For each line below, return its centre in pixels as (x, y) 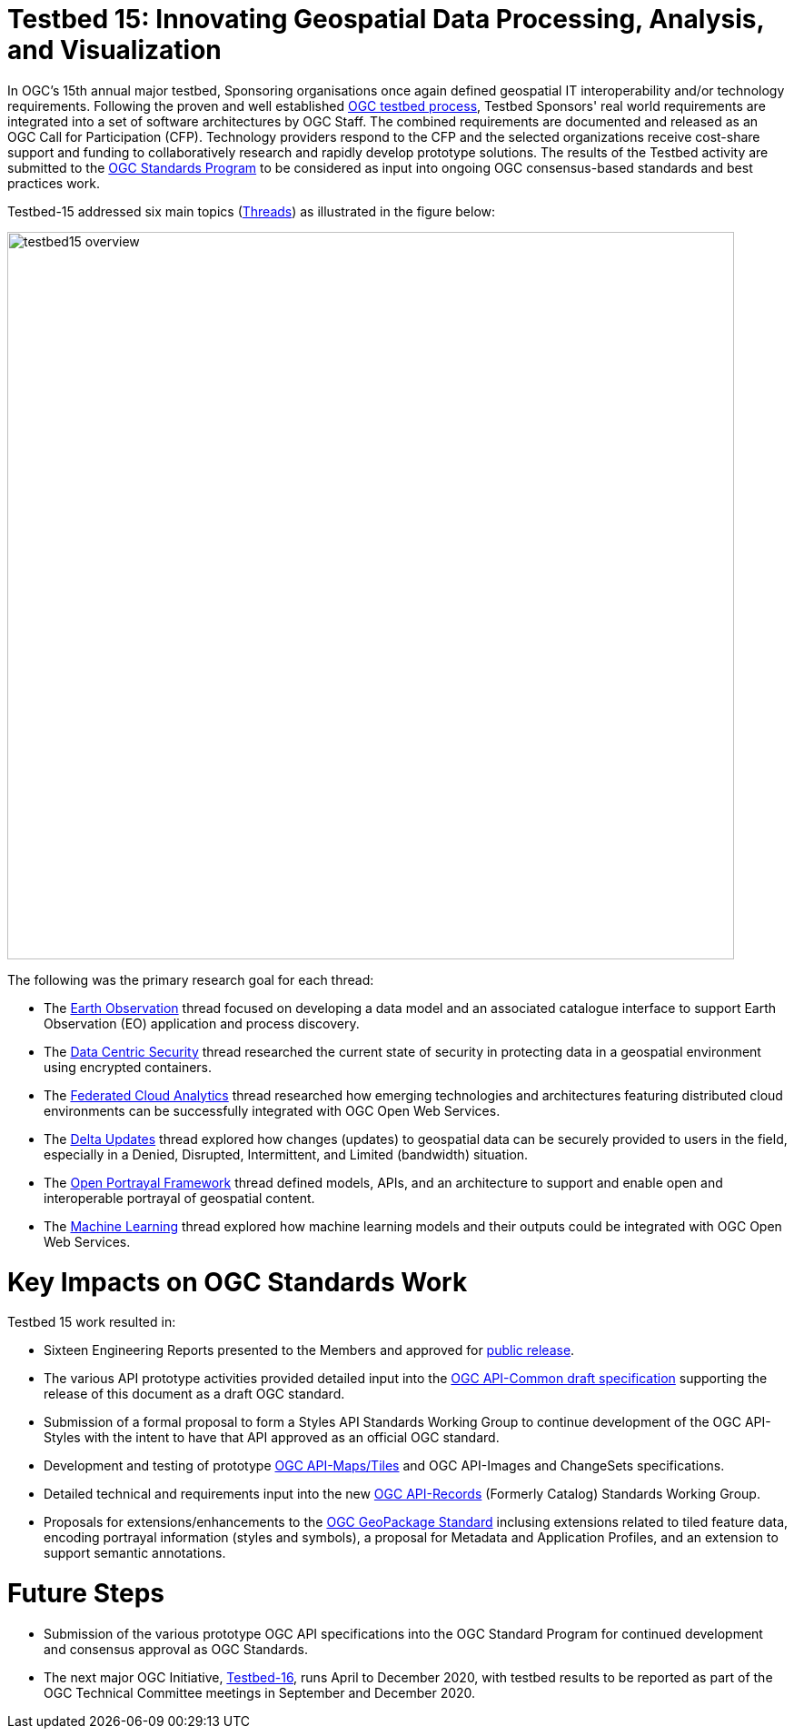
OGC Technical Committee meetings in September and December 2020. (260, 1692)
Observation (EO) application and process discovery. (202, 1023)
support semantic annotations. (135, 1553)
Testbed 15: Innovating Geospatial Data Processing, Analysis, (386, 19)
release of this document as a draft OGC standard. (194, 1394)
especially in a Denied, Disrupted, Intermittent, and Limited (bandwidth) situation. (286, 1154)
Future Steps (86, 1593)
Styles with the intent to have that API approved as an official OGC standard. (272, 1438)
